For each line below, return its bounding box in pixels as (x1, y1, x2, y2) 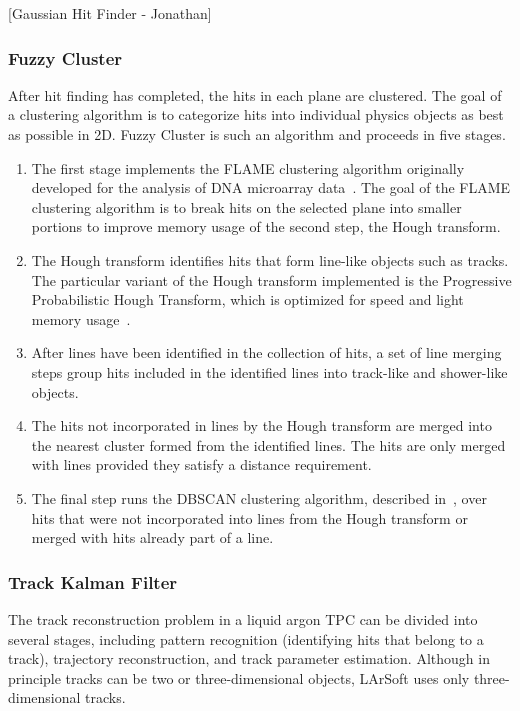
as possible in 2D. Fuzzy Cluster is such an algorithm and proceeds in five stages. (8, 124, 506, 144)
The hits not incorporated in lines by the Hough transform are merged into (31, 415, 492, 436)
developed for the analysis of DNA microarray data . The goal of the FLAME (31, 177, 511, 198)
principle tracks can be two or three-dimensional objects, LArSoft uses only (8, 667, 470, 688)
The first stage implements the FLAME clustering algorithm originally (31, 157, 465, 178)
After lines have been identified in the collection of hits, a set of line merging (31, 342, 502, 363)
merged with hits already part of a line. (31, 527, 274, 548)
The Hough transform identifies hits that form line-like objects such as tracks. (31, 249, 509, 270)
